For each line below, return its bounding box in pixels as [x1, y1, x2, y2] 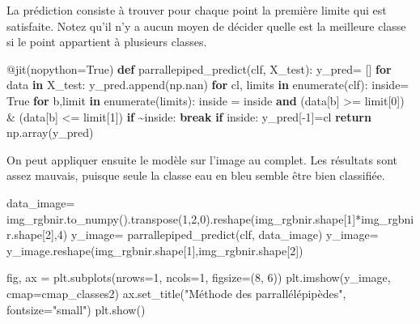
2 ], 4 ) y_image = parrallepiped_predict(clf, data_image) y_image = [45, 226, 379, 243]
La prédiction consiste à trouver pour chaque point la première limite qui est [6, 2, 387, 18]
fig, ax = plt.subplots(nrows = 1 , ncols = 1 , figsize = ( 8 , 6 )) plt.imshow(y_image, [6, 269, 391, 286]
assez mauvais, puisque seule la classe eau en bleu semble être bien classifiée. [6, 167, 385, 184]
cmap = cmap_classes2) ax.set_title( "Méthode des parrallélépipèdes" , [6, 284, 346, 301]
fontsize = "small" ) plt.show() [6, 301, 146, 318]
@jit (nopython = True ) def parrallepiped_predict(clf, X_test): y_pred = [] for [6, 60, 392, 77]
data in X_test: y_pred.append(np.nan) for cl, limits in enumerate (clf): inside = [6, 76, 409, 93]
